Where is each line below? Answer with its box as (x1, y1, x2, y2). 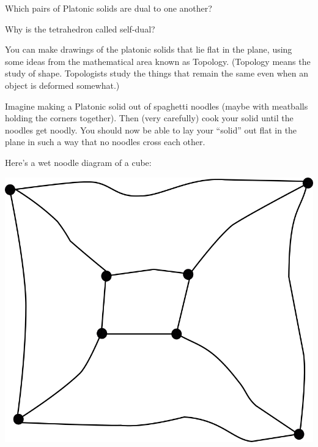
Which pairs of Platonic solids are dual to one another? (5, 2, 212, 14)
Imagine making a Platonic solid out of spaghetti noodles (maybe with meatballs (5, 99, 308, 112)
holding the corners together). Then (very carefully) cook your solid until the (5, 111, 294, 124)
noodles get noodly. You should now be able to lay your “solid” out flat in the (5, 123, 297, 136)
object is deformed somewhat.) (5, 78, 120, 91)
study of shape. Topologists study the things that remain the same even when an (5, 67, 309, 80)
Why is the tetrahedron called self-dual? (5, 22, 155, 35)
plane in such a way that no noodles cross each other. (5, 135, 205, 148)
